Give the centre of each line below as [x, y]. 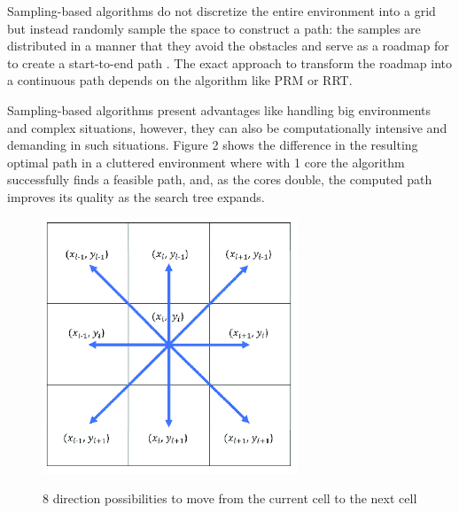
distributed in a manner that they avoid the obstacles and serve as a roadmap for [228, 46]
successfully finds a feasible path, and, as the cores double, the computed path [220, 179]
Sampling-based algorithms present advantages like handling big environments [219, 109]
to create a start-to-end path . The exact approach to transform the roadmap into [230, 62]
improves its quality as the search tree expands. [136, 196]
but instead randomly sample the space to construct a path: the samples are [214, 28]
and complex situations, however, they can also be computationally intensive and [227, 127]
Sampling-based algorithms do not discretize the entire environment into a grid [222, 11]
